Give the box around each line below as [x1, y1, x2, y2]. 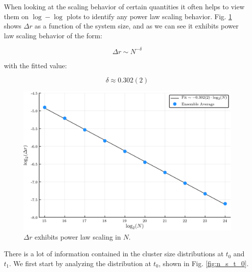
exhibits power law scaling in [34, 232, 121, 242]
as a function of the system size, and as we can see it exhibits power [34, 21, 239, 31]
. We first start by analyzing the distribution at [9, 258, 151, 268]
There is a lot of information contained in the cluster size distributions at [4, 248, 224, 259]
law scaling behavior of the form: [4, 30, 102, 40]
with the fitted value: [4, 60, 67, 70]
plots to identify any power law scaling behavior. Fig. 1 [67, 11, 232, 21]
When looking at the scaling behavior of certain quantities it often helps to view [4, 1, 245, 11]
